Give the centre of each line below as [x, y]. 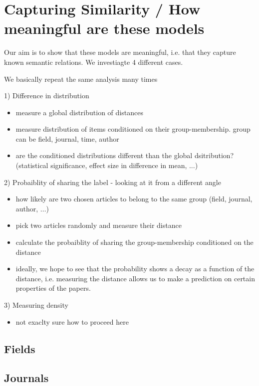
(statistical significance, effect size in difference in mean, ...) [107, 165]
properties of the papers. [53, 288]
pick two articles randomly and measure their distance [99, 225]
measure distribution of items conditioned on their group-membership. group [133, 129]
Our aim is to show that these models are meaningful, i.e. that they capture [120, 52]
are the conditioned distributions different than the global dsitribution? [125, 155]
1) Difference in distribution [47, 96]
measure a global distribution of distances [79, 112]
